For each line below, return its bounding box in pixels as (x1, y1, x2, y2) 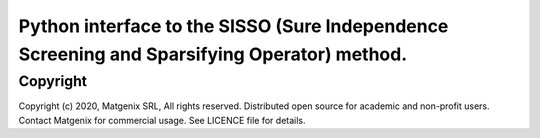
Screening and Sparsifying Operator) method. (18, 43, 408, 65)
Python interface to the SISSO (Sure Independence (18, 15, 449, 37)
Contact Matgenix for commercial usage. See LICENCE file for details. (18, 114, 306, 126)
